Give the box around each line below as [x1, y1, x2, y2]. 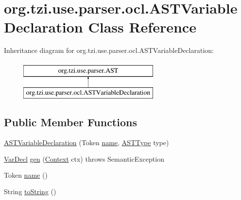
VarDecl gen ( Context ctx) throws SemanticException [4, 153, 164, 164]
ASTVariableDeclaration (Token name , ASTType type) [4, 137, 169, 148]
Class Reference [88, 17, 196, 37]
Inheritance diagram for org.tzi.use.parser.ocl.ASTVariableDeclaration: [4, 45, 214, 55]
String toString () [4, 186, 56, 197]
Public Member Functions [4, 115, 137, 130]
